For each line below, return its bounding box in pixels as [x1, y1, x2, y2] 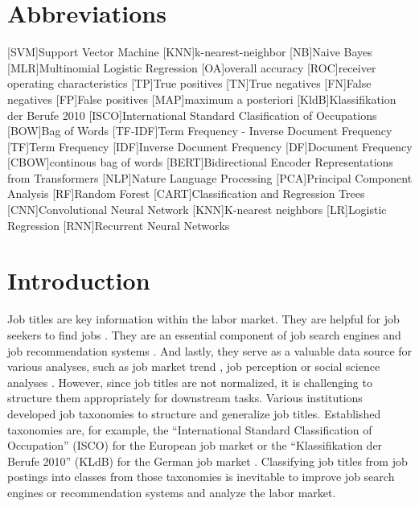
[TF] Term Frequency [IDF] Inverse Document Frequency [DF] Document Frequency [7, 138, 413, 154]
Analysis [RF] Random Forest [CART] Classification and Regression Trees [7, 185, 365, 202]
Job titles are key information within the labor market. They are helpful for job [7, 311, 400, 327]
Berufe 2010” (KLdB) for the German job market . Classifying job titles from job [7, 452, 408, 469]
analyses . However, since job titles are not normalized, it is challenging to [7, 373, 372, 390]
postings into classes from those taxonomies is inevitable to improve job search [7, 468, 395, 485]
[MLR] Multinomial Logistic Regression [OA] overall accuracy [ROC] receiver [7, 59, 376, 76]
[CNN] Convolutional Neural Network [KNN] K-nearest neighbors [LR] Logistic [7, 201, 387, 218]
